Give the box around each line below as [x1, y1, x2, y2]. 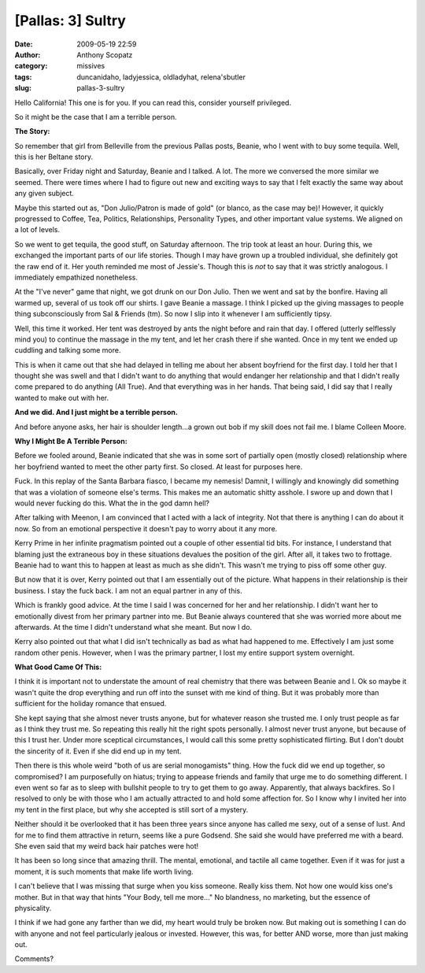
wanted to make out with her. [14, 393, 109, 402]
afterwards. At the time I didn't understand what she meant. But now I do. [14, 622, 253, 631]
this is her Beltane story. [14, 152, 94, 161]
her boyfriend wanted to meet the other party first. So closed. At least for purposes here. [14, 461, 303, 472]
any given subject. [14, 189, 75, 198]
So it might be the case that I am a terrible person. [14, 112, 177, 121]
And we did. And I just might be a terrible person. [14, 408, 179, 417]
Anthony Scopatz [76, 50, 133, 59]
